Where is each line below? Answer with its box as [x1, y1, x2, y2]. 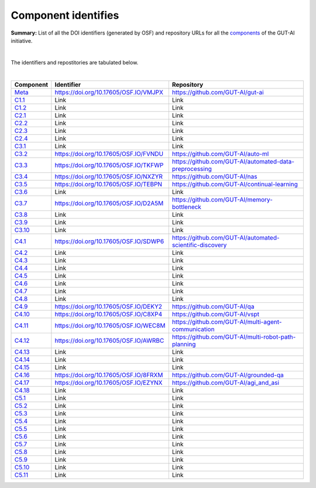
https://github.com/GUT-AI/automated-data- [171, 157, 295, 165]
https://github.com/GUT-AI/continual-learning [171, 180, 298, 188]
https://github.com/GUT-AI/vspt [171, 310, 260, 318]
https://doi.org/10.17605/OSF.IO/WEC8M [54, 321, 166, 329]
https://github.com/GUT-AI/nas [171, 172, 257, 180]
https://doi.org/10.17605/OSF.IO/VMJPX [54, 88, 164, 96]
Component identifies [11, 9, 119, 22]
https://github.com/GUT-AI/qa [171, 302, 255, 310]
